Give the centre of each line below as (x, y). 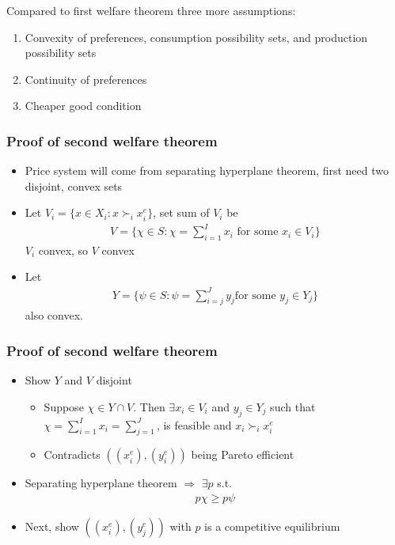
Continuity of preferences (86, 79)
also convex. (54, 315)
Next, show (52, 526)
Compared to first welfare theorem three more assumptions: (151, 10)
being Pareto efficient (243, 454)
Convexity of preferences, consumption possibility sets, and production (196, 37)
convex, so (63, 250)
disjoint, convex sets (74, 185)
